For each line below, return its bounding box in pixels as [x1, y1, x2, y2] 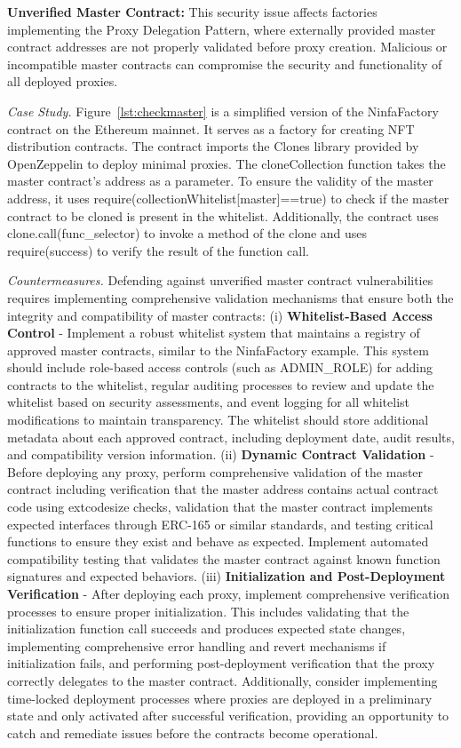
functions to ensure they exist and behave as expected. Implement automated [7, 532, 429, 551]
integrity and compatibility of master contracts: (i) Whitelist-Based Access [7, 306, 433, 324]
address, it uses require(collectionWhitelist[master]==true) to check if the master [7, 188, 449, 207]
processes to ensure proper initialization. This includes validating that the [7, 601, 409, 620]
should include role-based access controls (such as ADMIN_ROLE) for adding [7, 358, 433, 377]
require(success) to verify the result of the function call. [7, 241, 309, 259]
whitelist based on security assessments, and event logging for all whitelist [7, 393, 410, 411]
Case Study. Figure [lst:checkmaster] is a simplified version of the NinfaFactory [7, 101, 439, 120]
